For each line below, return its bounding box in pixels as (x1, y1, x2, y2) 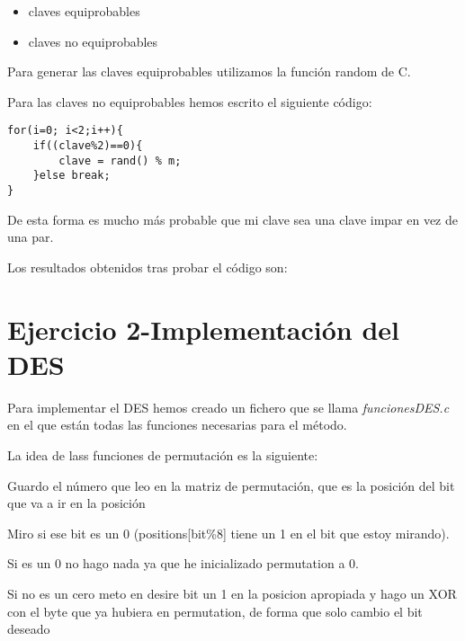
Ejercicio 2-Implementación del (7, 310, 400, 347)
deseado (7, 619, 50, 638)
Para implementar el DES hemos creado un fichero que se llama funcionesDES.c (7, 397, 450, 416)
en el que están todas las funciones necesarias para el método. (7, 415, 347, 434)
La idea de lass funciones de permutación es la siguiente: (7, 445, 318, 464)
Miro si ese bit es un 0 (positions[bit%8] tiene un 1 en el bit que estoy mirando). (7, 523, 450, 542)
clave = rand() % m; (58, 154, 182, 167)
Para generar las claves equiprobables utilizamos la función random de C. (7, 62, 411, 81)
